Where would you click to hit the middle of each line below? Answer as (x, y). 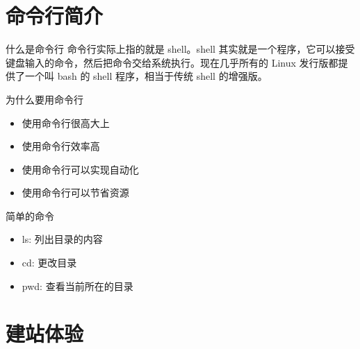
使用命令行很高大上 (66, 122)
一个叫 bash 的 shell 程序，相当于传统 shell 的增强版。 (146, 76)
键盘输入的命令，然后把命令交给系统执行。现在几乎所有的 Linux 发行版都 (172, 62)
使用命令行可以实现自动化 (80, 169)
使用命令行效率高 (61, 146)
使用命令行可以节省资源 (75, 193)
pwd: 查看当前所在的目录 (77, 286)
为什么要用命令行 (44, 99)
